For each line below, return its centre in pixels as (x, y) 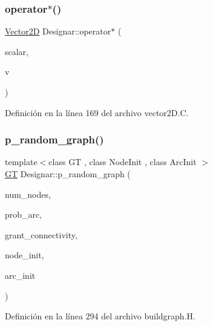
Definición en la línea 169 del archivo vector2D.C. (97, 112)
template (21, 162)
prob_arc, (24, 214)
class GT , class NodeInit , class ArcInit (123, 162)
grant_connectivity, (41, 234)
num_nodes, (28, 194)
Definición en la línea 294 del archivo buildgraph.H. (100, 316)
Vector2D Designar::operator (58, 31)
